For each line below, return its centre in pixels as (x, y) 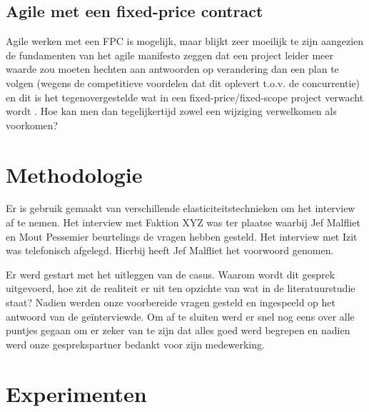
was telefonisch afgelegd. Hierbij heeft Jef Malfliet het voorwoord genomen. (170, 250)
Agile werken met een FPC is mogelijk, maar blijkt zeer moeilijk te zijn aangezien (185, 41)
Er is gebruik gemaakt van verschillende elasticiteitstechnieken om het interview (181, 208)
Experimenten (76, 393)
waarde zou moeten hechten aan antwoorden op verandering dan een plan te (172, 69)
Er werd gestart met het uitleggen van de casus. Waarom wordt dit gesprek (171, 274)
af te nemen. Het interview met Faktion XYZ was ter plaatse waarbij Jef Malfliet (183, 222)
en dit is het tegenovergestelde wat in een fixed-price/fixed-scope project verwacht (185, 97)
